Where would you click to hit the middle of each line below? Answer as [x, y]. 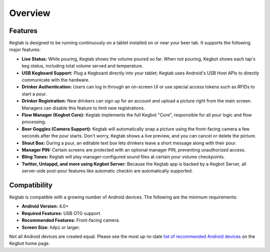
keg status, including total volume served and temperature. [82, 66]
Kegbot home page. [29, 243]
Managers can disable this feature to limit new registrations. [83, 108]
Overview [30, 13]
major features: [25, 49]
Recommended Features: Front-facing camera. [71, 220]
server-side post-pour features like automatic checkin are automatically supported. [107, 171]
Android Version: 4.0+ [45, 206]
